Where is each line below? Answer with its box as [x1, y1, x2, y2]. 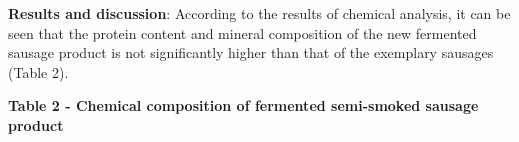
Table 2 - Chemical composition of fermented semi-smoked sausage [8, 95, 479, 116]
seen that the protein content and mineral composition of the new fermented [8, 22, 477, 43]
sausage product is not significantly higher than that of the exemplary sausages [8, 42, 494, 63]
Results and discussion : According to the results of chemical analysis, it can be [8, 3, 511, 23]
